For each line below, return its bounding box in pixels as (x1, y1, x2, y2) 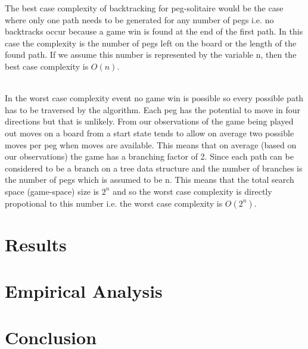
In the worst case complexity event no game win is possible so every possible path (5, 92, 304, 104)
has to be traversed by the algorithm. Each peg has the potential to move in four (5, 103, 301, 116)
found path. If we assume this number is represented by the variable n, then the (5, 48, 297, 61)
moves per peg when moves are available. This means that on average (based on (5, 138, 297, 151)
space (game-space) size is (5, 185, 99, 197)
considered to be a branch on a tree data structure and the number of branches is (5, 161, 303, 174)
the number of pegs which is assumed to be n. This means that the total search (5, 173, 294, 186)
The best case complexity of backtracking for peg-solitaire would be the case (5, 2, 284, 14)
